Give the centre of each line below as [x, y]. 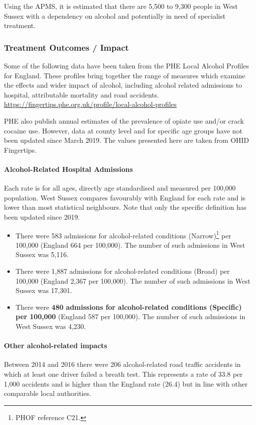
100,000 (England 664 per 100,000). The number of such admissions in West [130, 245]
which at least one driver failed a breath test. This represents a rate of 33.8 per [123, 374]
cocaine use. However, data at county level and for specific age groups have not [123, 130]
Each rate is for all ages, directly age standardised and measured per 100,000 [120, 188]
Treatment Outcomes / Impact [66, 47]
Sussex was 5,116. [42, 254]
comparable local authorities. [48, 393]
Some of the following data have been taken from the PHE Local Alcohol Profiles [127, 65]
